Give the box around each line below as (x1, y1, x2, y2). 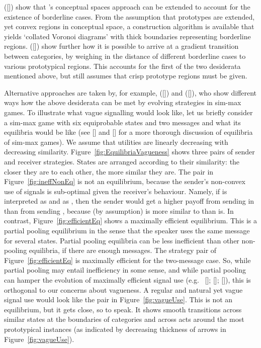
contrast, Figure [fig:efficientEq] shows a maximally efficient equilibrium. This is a (4, 215, 257, 226)
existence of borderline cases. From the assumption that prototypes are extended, (4, 11, 255, 22)
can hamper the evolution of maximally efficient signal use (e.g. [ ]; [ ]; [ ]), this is (4, 275, 251, 285)
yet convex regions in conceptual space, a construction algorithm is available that (4, 21, 254, 32)
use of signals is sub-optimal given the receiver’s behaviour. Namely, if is (4, 186, 227, 196)
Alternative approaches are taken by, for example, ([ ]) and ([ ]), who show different (4, 87, 257, 98)
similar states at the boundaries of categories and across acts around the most (4, 314, 244, 324)
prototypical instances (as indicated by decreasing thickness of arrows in (4, 324, 226, 334)
